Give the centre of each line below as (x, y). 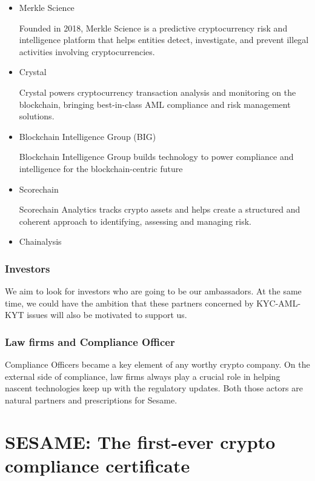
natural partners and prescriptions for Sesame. (91, 400)
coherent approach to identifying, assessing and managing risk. (135, 221)
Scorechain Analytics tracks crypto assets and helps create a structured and (160, 209)
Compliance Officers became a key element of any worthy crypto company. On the (157, 364)
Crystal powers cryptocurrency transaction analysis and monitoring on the (157, 92)
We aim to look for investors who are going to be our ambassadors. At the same (153, 291)
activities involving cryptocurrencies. (87, 51)
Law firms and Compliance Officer (90, 341)
